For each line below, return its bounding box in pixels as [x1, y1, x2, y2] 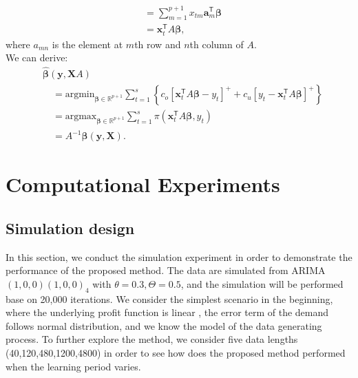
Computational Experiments [6, 170, 280, 198]
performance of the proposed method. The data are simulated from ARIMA [6, 263, 326, 277]
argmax [65, 112, 97, 122]
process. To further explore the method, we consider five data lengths [6, 332, 298, 346]
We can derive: [6, 50, 68, 65]
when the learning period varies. [6, 359, 141, 373]
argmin [65, 90, 95, 100]
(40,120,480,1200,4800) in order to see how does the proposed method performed [6, 346, 346, 360]
